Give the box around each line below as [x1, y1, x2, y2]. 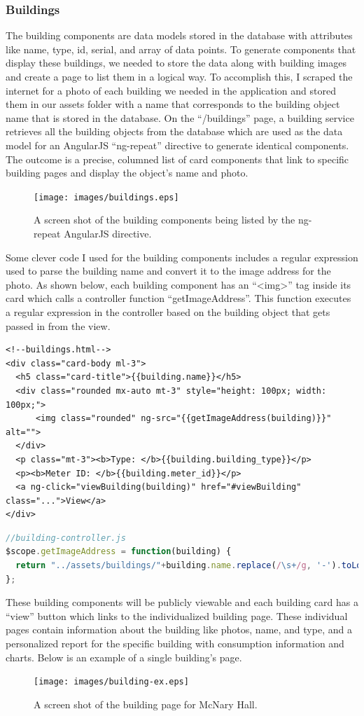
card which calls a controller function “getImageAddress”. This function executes [6, 291, 351, 305]
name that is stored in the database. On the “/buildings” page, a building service [6, 110, 354, 125]
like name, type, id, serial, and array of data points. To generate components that [6, 41, 356, 56]
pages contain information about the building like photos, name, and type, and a [6, 622, 352, 637]
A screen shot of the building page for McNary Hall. [34, 696, 258, 711]
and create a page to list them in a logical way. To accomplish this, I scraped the [6, 69, 353, 83]
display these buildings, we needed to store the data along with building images [6, 55, 346, 70]
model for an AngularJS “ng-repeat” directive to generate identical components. [6, 137, 349, 152]
